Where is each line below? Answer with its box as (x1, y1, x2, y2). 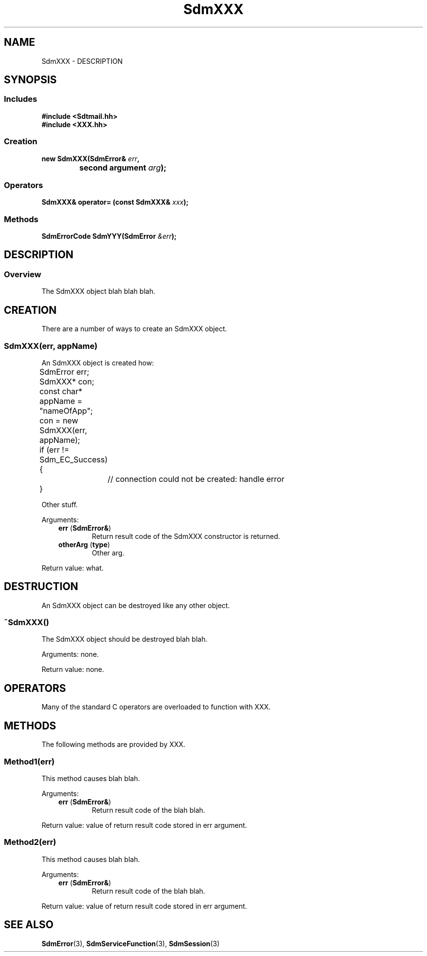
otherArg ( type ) (58, 540, 110, 549)
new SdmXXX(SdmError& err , (41, 154, 140, 163)
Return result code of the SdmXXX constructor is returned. (92, 532, 280, 540)
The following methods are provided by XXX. (41, 740, 186, 749)
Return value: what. (41, 563, 104, 572)
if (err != (39, 444, 70, 455)
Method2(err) (4, 837, 57, 847)
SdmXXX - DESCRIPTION (41, 57, 123, 65)
